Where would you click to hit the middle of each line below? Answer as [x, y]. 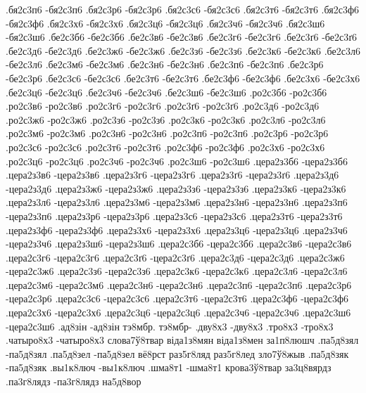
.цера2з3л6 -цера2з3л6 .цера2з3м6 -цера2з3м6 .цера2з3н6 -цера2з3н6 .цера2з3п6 [177, 202]
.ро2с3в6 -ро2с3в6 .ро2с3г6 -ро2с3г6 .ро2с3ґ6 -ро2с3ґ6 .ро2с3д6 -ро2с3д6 [163, 106]
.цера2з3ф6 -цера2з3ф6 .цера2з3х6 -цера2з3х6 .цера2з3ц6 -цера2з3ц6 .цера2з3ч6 [177, 230]
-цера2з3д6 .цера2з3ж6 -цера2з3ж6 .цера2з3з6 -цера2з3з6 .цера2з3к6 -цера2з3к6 [176, 188]
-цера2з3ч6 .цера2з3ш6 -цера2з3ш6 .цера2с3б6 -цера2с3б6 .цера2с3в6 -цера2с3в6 [179, 244]
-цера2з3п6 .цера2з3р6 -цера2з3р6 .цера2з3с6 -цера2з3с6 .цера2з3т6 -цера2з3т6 [174, 215]
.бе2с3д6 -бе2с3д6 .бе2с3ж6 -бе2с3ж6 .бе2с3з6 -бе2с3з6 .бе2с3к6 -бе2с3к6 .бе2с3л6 [183, 50]
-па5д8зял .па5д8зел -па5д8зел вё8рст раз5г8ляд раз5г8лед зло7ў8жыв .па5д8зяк [177, 353]
